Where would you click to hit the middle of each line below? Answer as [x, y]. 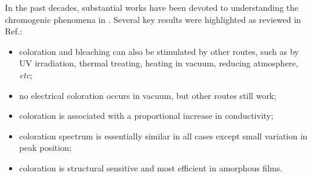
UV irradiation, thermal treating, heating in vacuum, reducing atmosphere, [159, 63]
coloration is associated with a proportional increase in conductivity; [146, 116]
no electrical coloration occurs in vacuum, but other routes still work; [148, 95]
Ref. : [14, 31]
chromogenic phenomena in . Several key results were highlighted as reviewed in [153, 19]
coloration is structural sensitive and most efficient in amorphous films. [151, 167]
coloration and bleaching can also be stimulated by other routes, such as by [159, 51]
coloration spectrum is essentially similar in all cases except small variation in [163, 135]
